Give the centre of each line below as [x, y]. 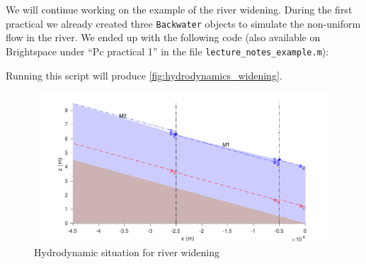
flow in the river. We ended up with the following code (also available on [163, 37]
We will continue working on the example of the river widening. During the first [179, 9]
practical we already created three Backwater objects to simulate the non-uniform [183, 23]
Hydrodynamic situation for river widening [127, 252]
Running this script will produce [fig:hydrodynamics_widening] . [144, 75]
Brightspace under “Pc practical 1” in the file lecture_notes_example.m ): [167, 51]
